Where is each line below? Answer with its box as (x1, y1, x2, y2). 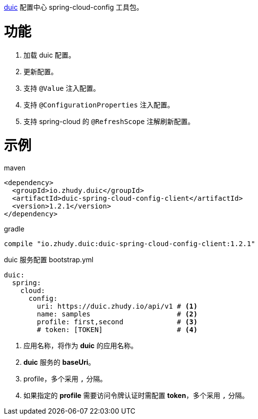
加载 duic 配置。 (23, 50, 76, 59)
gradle (4, 225, 24, 233)
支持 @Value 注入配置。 (23, 84, 100, 92)
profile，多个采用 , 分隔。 (23, 375, 107, 383)
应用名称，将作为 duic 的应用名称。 (23, 341, 138, 350)
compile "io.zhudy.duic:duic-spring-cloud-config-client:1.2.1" (4, 240, 256, 248)
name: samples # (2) (37, 310, 198, 318)
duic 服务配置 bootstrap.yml (4, 255, 94, 264)
